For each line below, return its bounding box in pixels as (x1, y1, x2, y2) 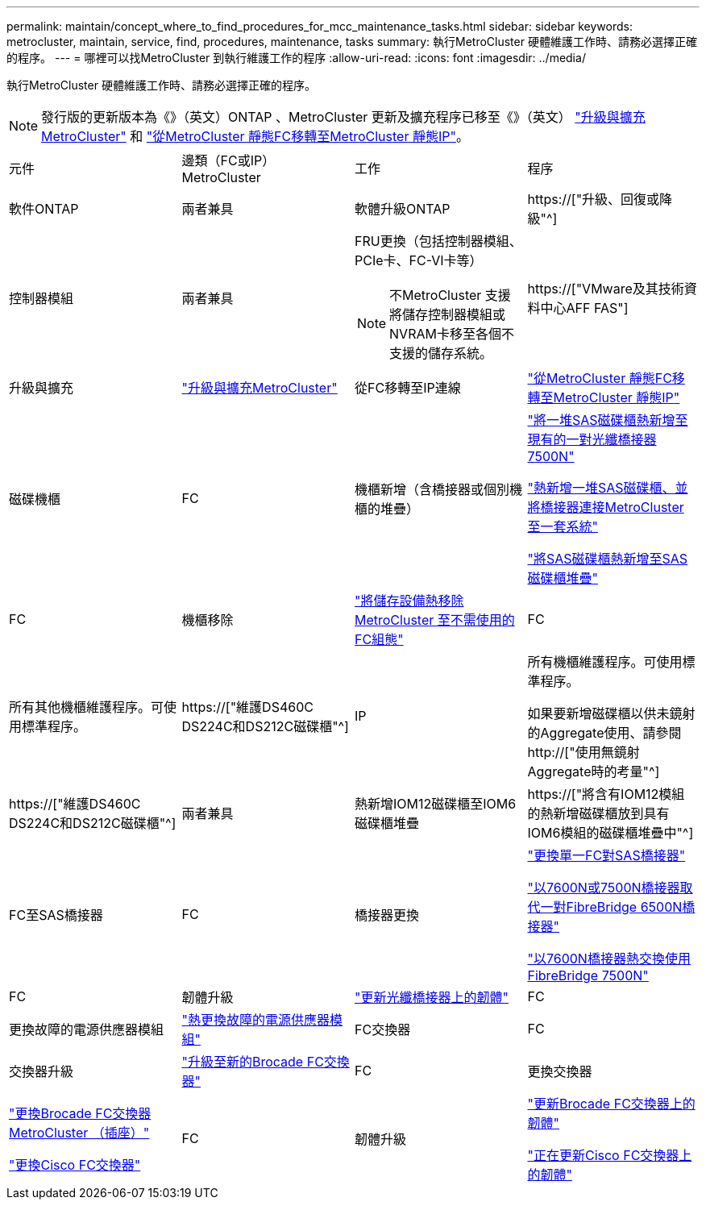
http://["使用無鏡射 (527, 744, 640, 760)
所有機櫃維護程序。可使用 (527, 654, 683, 670)
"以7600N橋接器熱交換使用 (527, 950, 691, 967)
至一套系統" (527, 518, 598, 534)
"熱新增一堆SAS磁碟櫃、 (527, 480, 675, 496)
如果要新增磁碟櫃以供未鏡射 (527, 705, 696, 722)
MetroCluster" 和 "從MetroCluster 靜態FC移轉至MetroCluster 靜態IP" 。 (41, 128, 469, 144)
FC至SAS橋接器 (9, 907, 103, 923)
